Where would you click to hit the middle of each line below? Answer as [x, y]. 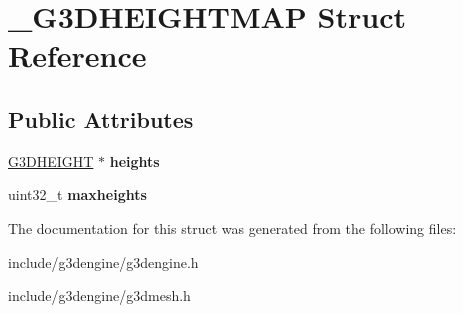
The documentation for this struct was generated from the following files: [232, 227]
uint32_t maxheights [77, 194]
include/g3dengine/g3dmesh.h [99, 295]
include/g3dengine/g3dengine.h [103, 261]
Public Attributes [101, 118]
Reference [77, 55]
